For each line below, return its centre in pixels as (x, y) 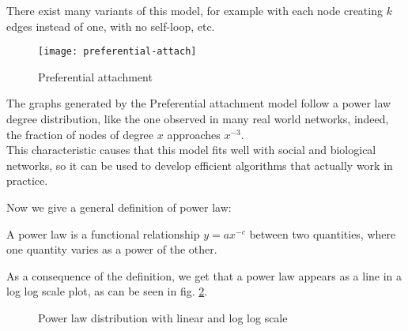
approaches (194, 134)
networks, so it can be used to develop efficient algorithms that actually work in (200, 165)
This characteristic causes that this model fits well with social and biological (191, 150)
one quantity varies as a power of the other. (112, 249)
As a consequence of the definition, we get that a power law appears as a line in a (204, 275)
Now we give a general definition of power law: (119, 207)
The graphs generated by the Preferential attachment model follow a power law (199, 103)
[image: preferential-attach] (117, 52)
